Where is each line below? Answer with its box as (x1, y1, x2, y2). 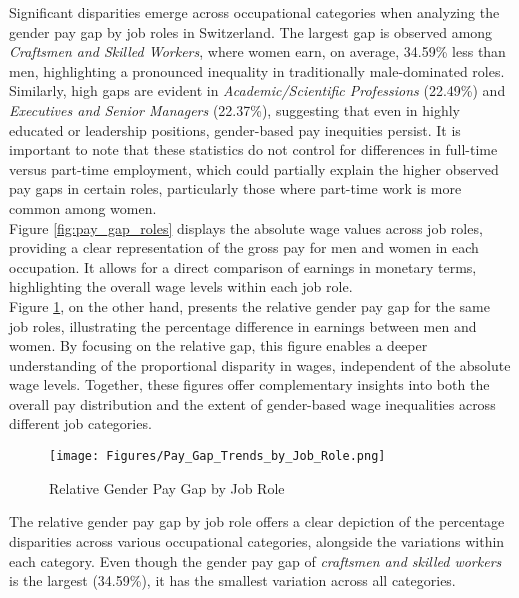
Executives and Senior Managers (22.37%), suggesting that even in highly (9, 99, 461, 120)
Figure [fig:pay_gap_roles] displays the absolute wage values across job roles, (9, 217, 483, 238)
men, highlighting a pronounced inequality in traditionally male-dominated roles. (9, 60, 505, 81)
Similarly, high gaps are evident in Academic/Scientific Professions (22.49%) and (9, 80, 506, 101)
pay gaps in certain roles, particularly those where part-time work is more (9, 178, 462, 199)
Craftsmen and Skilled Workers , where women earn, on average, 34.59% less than (9, 41, 506, 62)
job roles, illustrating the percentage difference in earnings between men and (9, 315, 477, 336)
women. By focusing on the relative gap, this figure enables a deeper (9, 335, 428, 356)
